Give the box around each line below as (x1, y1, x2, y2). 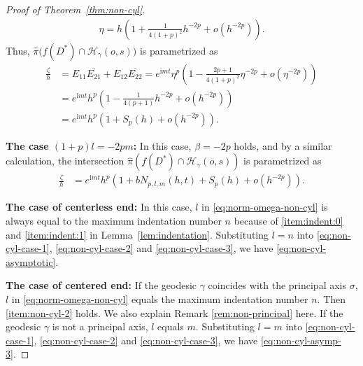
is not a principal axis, (52, 319, 148, 334)
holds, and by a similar (234, 138, 332, 153)
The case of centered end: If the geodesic (6, 278, 197, 293)
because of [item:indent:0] (234, 213, 343, 227)
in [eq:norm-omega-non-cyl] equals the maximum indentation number (11, 291, 308, 306)
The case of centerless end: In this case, (6, 199, 192, 214)
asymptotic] (6, 254, 56, 269)
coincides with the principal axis (208, 278, 346, 293)
